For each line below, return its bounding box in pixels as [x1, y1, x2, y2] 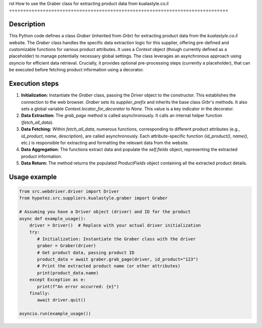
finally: [29, 290, 50, 296]
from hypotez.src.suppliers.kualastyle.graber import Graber [19, 196, 168, 201]
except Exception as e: [29, 277, 86, 282]
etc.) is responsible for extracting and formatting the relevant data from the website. [21, 140, 189, 146]
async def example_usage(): [19, 216, 86, 221]
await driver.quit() [37, 297, 86, 303]
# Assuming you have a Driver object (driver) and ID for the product [19, 209, 191, 214]
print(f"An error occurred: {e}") [37, 284, 119, 289]
